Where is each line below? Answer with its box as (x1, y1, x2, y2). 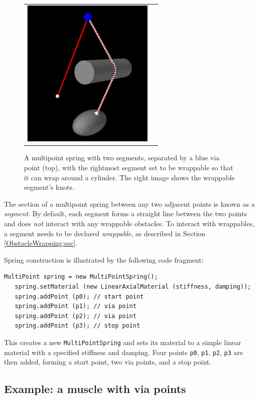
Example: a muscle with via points (4, 381, 186, 397)
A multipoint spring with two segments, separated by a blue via (24, 152, 219, 163)
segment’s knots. (24, 182, 74, 192)
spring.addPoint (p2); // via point (14, 312, 136, 320)
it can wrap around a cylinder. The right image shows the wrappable (24, 172, 235, 182)
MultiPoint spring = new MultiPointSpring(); (4, 273, 158, 281)
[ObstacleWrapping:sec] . (4, 238, 77, 248)
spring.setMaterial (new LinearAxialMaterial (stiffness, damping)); (14, 283, 251, 290)
